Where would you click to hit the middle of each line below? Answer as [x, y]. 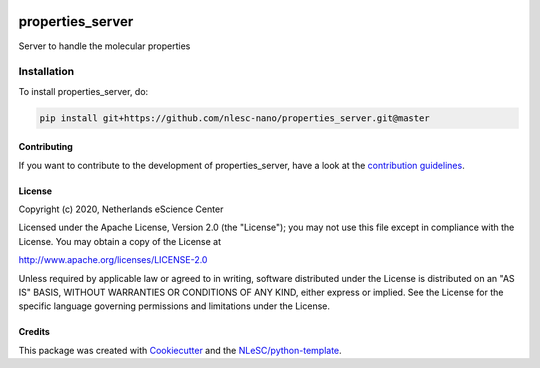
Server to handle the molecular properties [104, 46]
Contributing [46, 147]
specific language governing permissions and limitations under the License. [174, 306]
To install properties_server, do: [83, 91]
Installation [46, 72]
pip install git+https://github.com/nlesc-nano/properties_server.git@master [234, 118]
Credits [34, 332]
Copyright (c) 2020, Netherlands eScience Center [121, 209]
